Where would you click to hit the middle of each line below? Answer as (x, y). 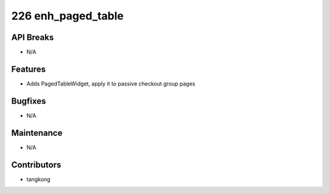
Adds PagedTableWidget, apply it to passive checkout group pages (111, 83)
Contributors (36, 165)
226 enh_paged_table (68, 16)
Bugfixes (29, 101)
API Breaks (33, 37)
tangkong (38, 179)
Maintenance (37, 133)
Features (28, 69)
